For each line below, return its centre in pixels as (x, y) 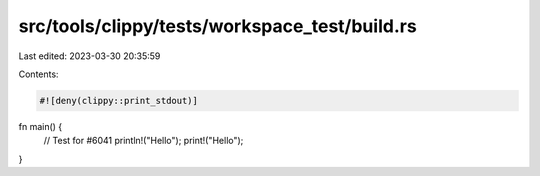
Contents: (38, 74)
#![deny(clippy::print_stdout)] (119, 100)
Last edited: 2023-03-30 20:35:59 (89, 56)
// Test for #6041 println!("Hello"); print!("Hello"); (143, 141)
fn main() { (40, 126)
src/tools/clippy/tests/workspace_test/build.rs (217, 26)
